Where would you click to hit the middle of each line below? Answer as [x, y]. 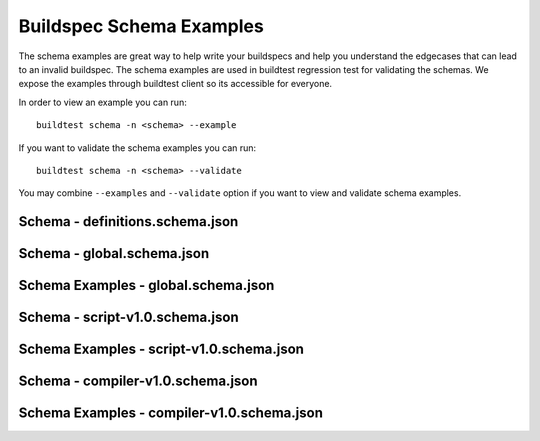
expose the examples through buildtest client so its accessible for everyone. [175, 84]
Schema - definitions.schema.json [128, 221]
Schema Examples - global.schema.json [146, 285]
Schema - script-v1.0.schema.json [128, 317]
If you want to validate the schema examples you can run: [137, 147]
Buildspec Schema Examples [141, 26]
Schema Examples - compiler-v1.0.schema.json [171, 413]
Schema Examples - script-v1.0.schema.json [161, 349]
